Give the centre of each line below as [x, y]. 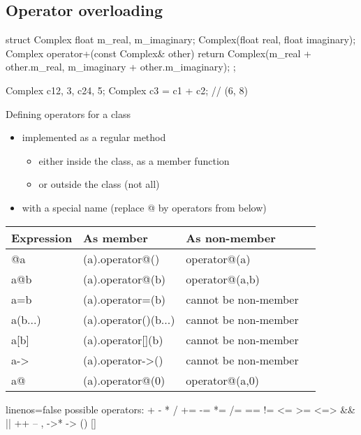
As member [116, 237]
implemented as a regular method [94, 137]
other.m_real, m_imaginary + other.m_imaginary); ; [121, 67]
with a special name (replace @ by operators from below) [144, 207]
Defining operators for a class [68, 113]
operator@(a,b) [223, 279]
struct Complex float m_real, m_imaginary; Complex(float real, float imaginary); [181, 39]
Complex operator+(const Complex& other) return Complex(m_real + [159, 53]
